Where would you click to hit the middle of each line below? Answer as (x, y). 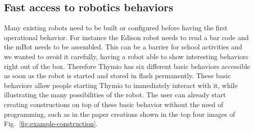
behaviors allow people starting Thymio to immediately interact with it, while (121, 85)
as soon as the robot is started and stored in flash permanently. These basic (117, 76)
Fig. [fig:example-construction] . (51, 123)
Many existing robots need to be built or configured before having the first (116, 28)
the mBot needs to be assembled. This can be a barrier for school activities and (123, 47)
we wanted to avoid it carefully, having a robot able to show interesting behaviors (126, 56)
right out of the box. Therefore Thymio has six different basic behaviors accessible (127, 66)
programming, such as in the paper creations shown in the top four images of (120, 114)
